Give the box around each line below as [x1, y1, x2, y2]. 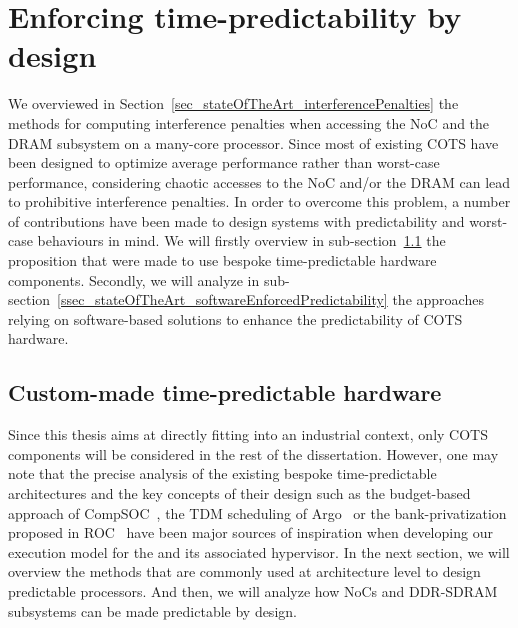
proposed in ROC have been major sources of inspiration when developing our [8, 522, 493, 543]
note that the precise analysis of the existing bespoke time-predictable [8, 463, 437, 484]
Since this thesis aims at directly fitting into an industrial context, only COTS [8, 424, 488, 445]
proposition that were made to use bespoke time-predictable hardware [8, 250, 437, 271]
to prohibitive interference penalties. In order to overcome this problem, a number [8, 191, 511, 212]
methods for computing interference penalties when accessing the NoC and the [8, 112, 490, 133]
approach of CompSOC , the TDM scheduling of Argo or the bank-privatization [8, 502, 507, 523]
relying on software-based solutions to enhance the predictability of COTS [8, 308, 463, 329]
